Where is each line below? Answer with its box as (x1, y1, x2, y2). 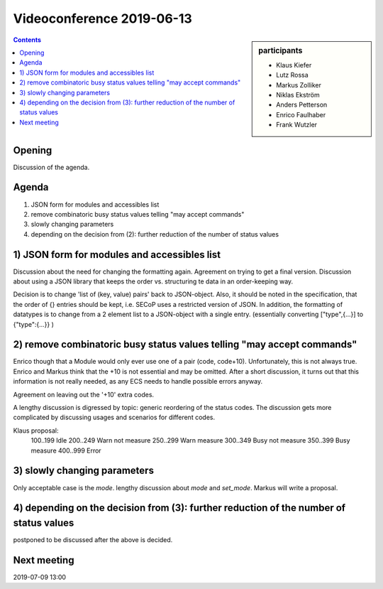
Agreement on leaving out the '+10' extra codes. (13, 390, 155, 399)
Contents (13, 36, 42, 44)
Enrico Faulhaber (276, 110, 326, 119)
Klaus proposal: (13, 426, 59, 435)
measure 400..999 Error (30, 446, 102, 455)
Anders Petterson (276, 100, 328, 109)
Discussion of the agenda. (13, 163, 90, 171)
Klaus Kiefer (276, 60, 312, 69)
